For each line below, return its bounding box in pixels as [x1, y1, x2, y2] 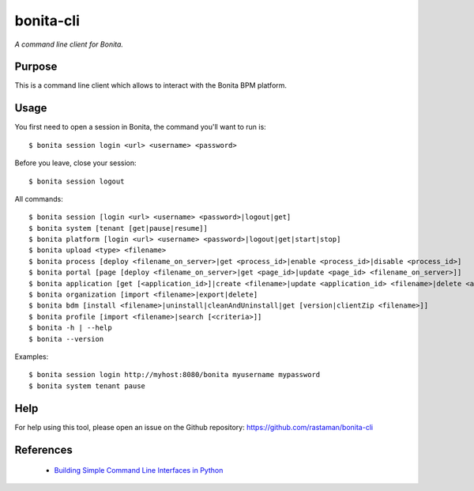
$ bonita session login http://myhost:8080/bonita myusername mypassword [28, 370, 321, 380]
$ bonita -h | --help [28, 323, 112, 332]
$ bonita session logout [28, 176, 125, 186]
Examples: [14, 352, 49, 361]
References [14, 443, 73, 456]
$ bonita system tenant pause [28, 381, 146, 391]
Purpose [14, 60, 58, 74]
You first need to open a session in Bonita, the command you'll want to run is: [14, 123, 266, 132]
